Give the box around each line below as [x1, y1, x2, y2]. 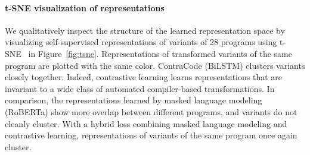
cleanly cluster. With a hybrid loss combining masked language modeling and [5, 117, 287, 129]
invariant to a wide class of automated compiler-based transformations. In [5, 82, 275, 94]
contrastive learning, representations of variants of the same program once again [5, 129, 297, 141]
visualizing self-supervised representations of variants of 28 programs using [5, 36, 277, 48]
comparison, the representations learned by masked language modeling [5, 94, 262, 106]
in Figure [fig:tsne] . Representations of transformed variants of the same [28, 47, 292, 59]
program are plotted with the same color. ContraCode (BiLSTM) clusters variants [5, 59, 305, 71]
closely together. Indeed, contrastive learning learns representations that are [5, 71, 282, 83]
